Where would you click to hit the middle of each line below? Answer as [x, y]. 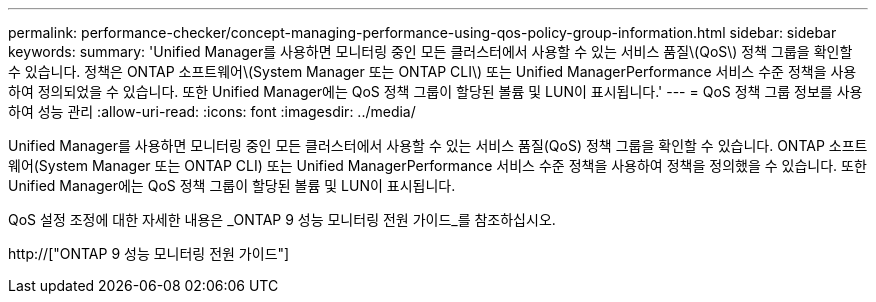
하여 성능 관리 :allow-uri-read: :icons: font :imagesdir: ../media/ [212, 111]
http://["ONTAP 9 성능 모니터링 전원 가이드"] [149, 253]
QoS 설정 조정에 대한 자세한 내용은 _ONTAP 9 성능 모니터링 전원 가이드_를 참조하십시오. [282, 219]
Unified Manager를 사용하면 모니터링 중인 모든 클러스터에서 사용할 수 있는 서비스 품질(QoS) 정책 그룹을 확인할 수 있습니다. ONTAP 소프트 [438, 145]
